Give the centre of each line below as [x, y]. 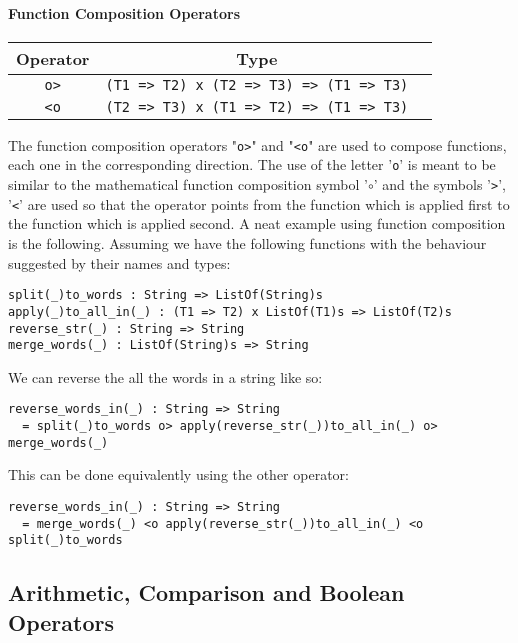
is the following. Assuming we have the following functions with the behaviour [247, 243]
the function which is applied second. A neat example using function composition [257, 223]
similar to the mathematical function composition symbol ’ [188, 184]
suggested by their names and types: [119, 262]
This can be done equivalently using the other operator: [178, 474]
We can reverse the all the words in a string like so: [165, 376]
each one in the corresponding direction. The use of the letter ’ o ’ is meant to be [252, 164]
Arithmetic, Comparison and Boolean [206, 592]
